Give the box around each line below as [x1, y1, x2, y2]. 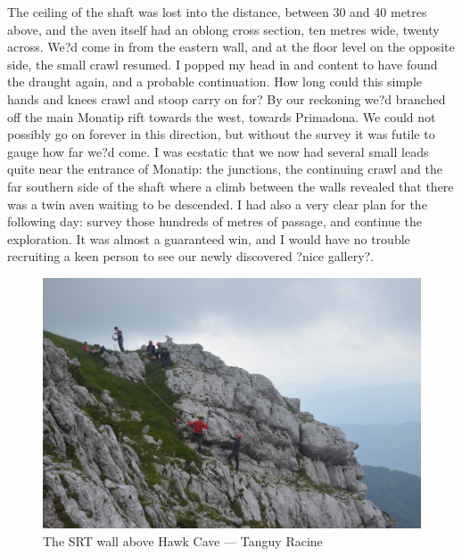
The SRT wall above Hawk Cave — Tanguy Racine [43, 532, 323, 551]
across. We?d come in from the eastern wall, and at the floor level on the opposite [7, 37, 455, 56]
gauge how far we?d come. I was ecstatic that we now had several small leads [7, 142, 429, 160]
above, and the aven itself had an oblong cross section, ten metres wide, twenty [7, 20, 440, 38]
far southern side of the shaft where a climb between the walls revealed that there [7, 176, 454, 195]
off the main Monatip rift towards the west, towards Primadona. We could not [7, 107, 436, 126]
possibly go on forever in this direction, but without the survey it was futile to [7, 125, 435, 143]
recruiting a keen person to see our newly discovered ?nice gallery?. [7, 247, 375, 266]
